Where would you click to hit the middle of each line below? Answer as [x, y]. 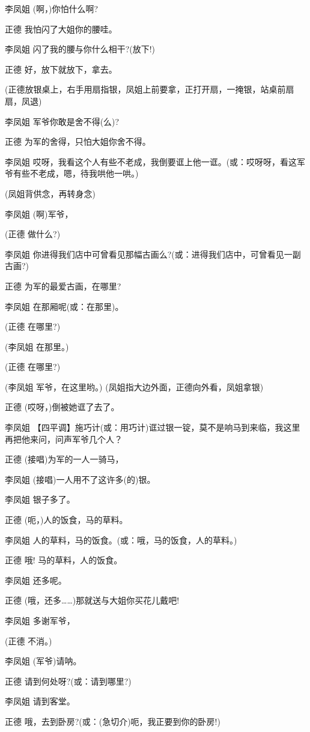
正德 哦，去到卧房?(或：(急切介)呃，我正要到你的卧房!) [113, 721]
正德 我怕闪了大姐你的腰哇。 [61, 29]
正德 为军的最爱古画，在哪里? [63, 286]
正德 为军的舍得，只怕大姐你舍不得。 [78, 141]
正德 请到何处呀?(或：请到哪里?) [68, 681]
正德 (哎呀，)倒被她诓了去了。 [62, 407]
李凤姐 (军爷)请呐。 [43, 661]
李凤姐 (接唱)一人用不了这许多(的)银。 [80, 479]
